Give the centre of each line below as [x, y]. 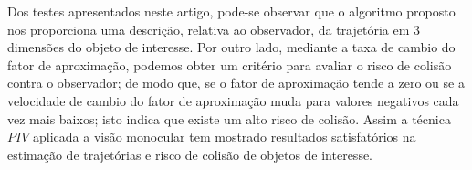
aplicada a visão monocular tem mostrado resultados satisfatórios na [225, 137]
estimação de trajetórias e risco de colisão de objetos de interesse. [190, 154]
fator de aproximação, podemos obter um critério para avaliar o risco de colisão [230, 64]
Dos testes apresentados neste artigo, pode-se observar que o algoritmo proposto [231, 11]
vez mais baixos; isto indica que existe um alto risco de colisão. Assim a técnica [229, 118]
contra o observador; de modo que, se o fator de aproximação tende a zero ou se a [236, 83]
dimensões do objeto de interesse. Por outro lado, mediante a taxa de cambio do [231, 47]
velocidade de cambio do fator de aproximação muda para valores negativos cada [233, 100]
